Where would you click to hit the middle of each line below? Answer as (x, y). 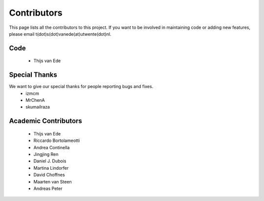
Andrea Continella (52, 147)
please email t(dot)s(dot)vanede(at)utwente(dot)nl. (60, 34)
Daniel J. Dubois (50, 161)
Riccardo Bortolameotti (57, 141)
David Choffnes (49, 175)
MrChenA (35, 100)
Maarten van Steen (53, 181)
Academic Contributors (46, 121)
